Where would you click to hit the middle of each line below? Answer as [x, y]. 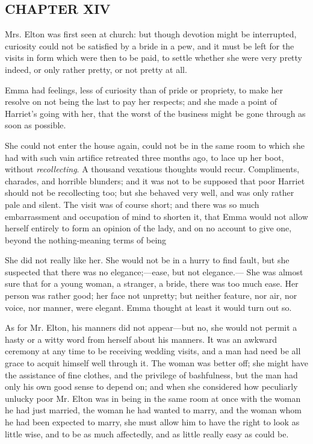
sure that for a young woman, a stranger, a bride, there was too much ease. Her [152, 283]
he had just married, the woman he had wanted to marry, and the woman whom [153, 410]
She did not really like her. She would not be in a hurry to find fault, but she [147, 260]
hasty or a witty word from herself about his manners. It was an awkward [141, 339]
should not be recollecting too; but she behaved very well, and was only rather [150, 192]
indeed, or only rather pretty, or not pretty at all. [96, 69]
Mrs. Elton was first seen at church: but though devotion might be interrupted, [151, 34]
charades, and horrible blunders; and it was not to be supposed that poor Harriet [155, 180]
